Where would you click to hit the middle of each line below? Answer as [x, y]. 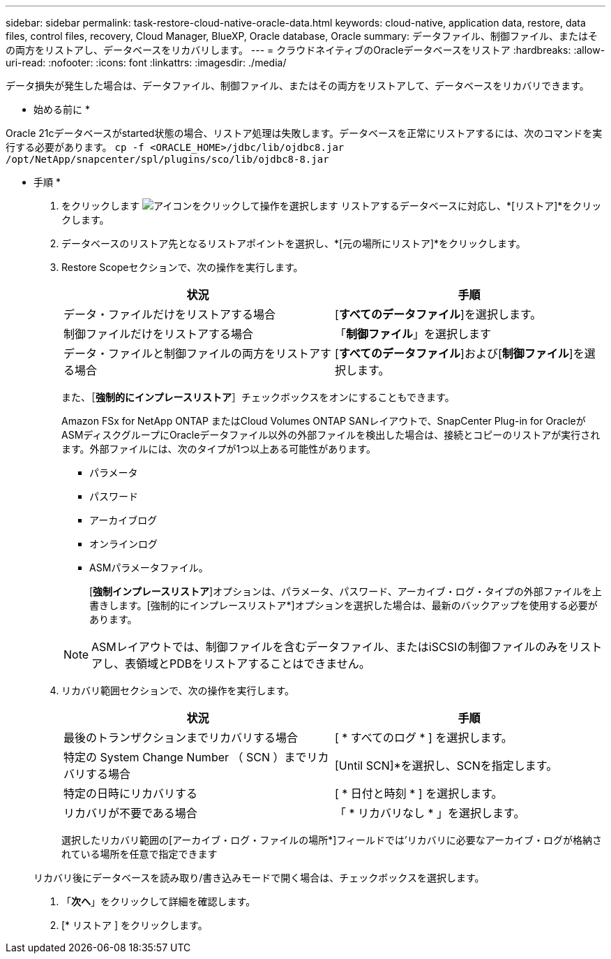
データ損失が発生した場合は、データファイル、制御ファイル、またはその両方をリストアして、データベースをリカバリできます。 [297, 86]
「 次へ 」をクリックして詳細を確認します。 [159, 901]
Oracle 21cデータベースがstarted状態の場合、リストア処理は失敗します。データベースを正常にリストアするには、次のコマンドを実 [304, 133]
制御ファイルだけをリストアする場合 [159, 334]
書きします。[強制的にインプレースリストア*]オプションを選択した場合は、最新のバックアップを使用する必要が [344, 605]
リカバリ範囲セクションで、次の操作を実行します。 [178, 690]
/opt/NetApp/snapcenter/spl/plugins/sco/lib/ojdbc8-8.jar [167, 159]
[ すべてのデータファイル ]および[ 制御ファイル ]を [460, 353]
